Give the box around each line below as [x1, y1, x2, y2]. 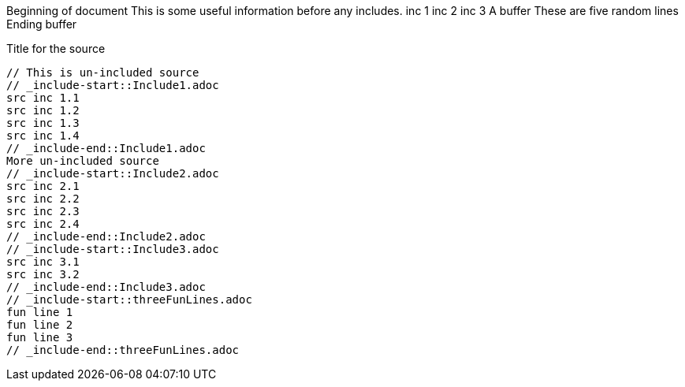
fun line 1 [6, 306, 73, 318]
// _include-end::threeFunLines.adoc [6, 344, 240, 356]
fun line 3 [6, 331, 73, 344]
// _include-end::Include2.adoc [6, 230, 206, 243]
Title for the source [6, 42, 106, 55]
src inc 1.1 [6, 91, 80, 104]
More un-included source [6, 154, 159, 167]
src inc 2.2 [6, 192, 80, 205]
